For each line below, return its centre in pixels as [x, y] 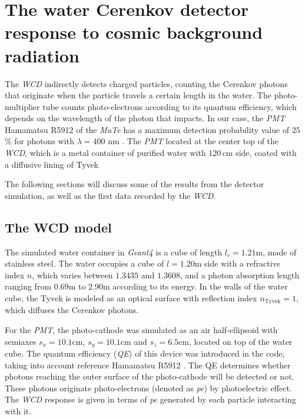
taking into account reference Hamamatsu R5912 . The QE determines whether [148, 365]
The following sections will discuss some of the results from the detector [135, 184]
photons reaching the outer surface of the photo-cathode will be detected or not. [150, 376]
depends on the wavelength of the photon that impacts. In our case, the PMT [145, 118]
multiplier [22, 106]
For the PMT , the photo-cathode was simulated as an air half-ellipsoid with [141, 330]
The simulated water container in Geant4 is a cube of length [114, 252]
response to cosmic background [134, 32]
